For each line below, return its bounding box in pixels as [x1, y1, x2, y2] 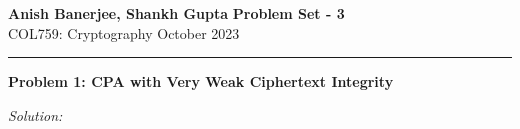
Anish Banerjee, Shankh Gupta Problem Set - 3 [8, 3, 345, 23]
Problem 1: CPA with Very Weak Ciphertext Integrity [8, 71, 394, 92]
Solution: [8, 104, 63, 125]
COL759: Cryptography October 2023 [8, 22, 240, 43]
